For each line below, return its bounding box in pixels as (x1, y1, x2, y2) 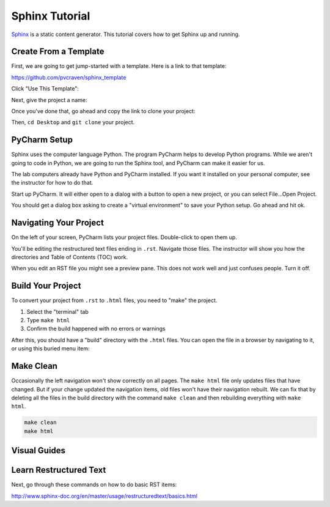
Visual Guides (11, 445, 66, 456)
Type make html (26, 317, 70, 324)
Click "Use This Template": (11, 85, 79, 92)
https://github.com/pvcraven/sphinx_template (11, 73, 127, 81)
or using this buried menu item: (11, 345, 90, 352)
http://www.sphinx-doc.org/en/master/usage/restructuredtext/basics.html (11, 492, 198, 500)
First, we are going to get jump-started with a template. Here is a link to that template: (11, 62, 227, 70)
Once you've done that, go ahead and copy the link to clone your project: (11, 108, 196, 115)
